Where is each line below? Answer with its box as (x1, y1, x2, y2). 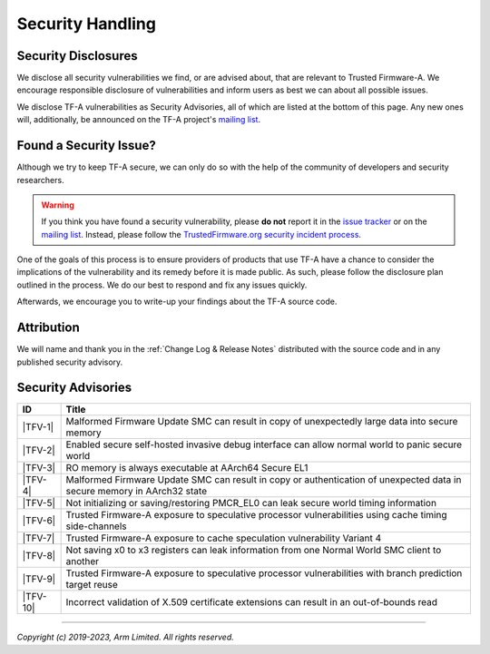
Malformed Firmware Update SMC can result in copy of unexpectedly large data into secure (65, 415, 458, 428)
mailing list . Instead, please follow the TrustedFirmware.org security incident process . (41, 229, 362, 239)
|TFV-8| (22, 550, 56, 562)
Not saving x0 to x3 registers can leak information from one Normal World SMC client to (65, 544, 442, 557)
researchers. (16, 174, 64, 185)
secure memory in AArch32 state (65, 485, 208, 498)
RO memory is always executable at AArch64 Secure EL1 (65, 462, 309, 474)
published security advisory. (16, 356, 123, 367)
